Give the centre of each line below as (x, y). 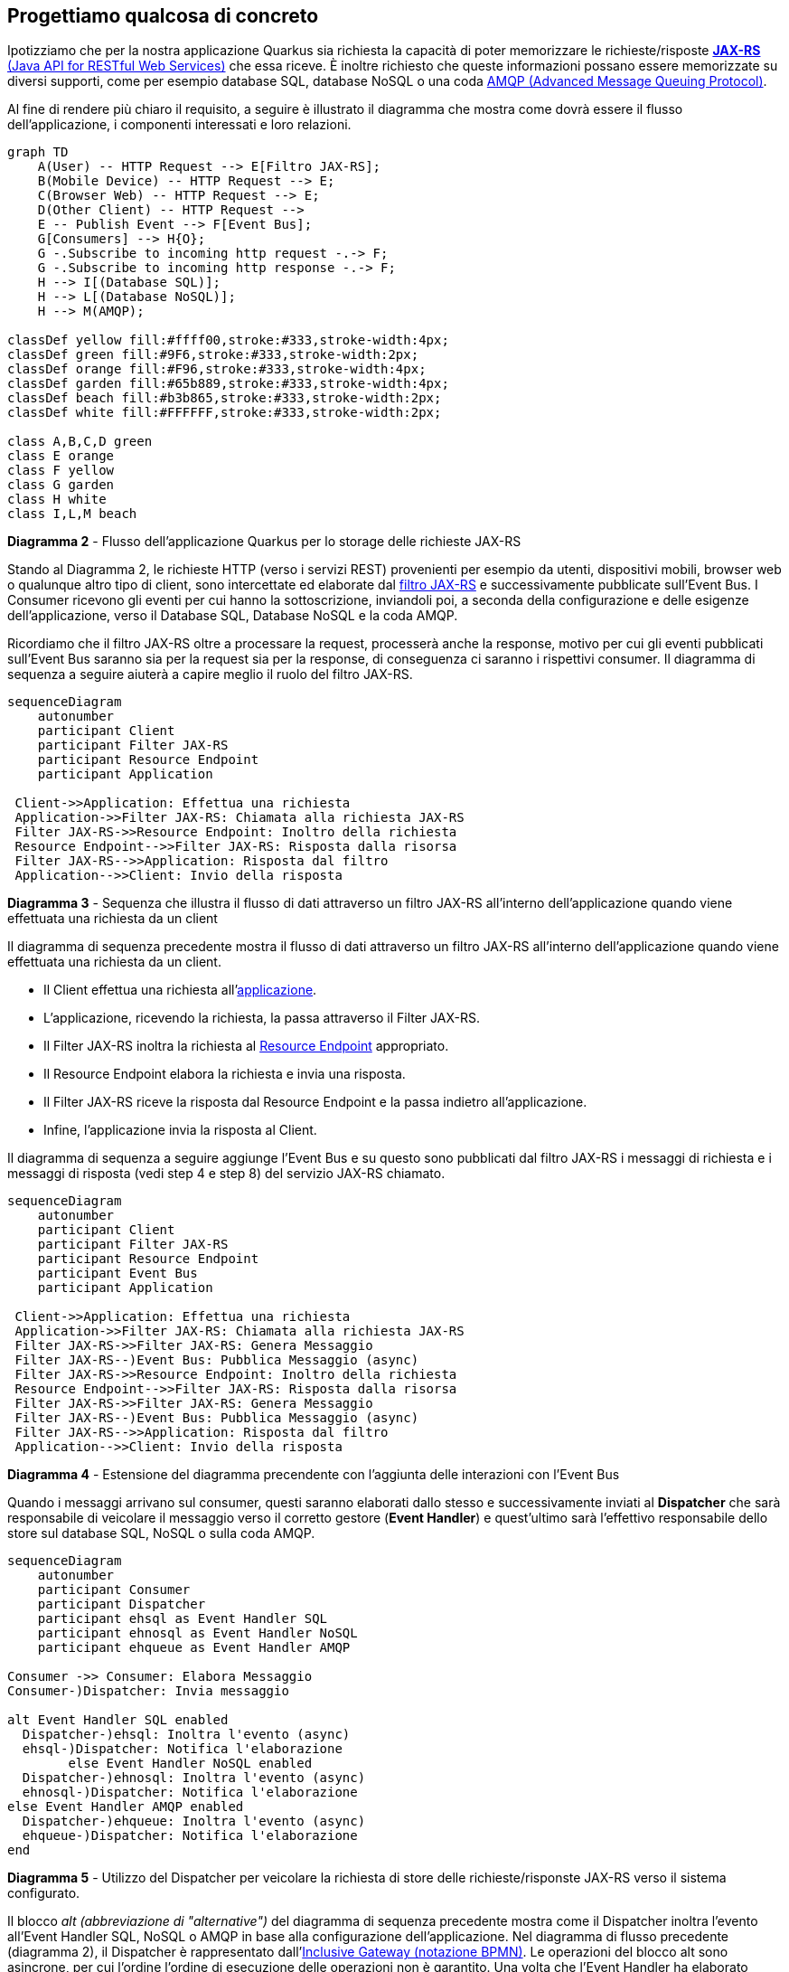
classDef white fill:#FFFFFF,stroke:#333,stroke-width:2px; (225, 413)
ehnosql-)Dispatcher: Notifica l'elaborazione (190, 1793)
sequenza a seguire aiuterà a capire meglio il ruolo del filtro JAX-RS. (210, 675)
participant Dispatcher (122, 1604)
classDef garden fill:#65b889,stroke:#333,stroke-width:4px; (228, 384)
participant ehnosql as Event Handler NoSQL (197, 1633)
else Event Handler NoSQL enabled (190, 1764)
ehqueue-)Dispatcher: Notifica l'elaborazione (190, 1836)
